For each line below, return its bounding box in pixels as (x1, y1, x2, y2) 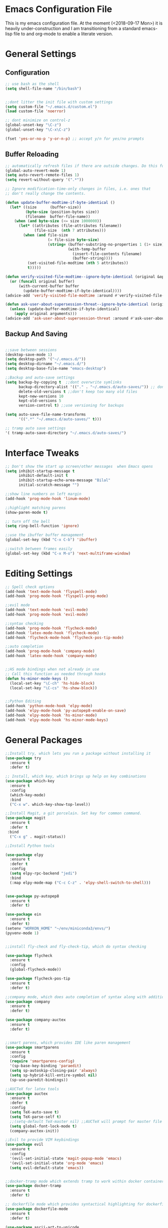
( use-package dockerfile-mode (5, 1206, 68, 1211)
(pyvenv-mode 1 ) (5, 931, 39, 936)
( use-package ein (5, 912, 41, 917)
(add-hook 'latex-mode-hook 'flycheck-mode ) (5, 630, 99, 636)
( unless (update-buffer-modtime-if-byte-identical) (9, 306, 120, 312)
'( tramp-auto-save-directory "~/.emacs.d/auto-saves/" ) (5, 430, 126, 435)
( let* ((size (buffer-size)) (9, 204, 81, 210)
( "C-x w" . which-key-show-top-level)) (9, 802, 91, 807)
